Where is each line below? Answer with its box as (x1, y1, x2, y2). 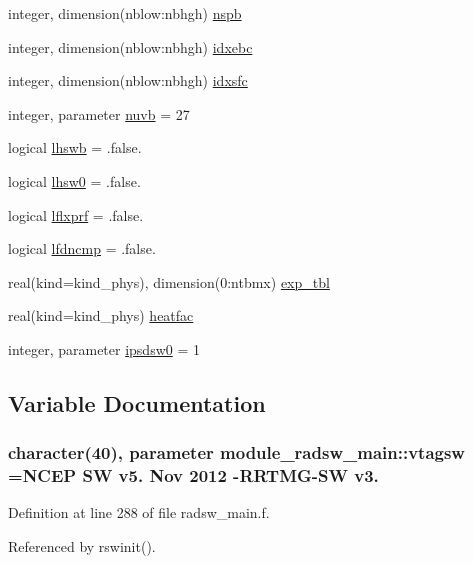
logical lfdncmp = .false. (8, 238, 156, 259)
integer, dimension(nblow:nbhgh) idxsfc (8, 70, 248, 91)
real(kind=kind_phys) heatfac (8, 305, 194, 326)
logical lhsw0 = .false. (8, 170, 141, 191)
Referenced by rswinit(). (8, 536, 156, 557)
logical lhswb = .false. (8, 137, 142, 158)
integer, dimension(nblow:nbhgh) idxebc (8, 36, 253, 57)
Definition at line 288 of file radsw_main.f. (8, 502, 270, 523)
